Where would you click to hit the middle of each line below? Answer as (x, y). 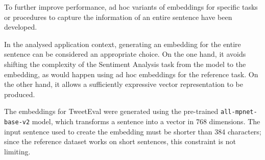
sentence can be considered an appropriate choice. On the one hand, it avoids (125, 54)
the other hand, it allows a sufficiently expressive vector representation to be (124, 84)
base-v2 (17, 122)
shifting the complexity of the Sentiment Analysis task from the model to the (125, 64)
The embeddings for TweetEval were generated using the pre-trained (111, 111)
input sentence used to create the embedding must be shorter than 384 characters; (133, 131)
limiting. (17, 151)
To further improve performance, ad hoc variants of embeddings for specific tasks (131, 7)
